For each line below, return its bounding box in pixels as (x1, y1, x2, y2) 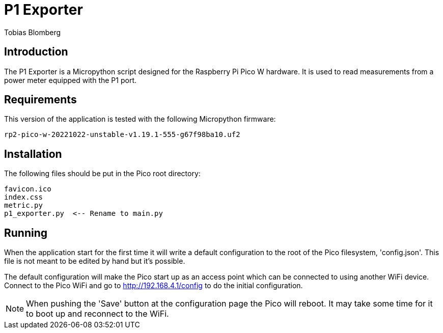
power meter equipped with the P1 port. (4, 75, 136, 85)
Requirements (4, 93, 77, 106)
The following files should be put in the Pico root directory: (4, 169, 201, 178)
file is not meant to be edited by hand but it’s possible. (4, 257, 185, 266)
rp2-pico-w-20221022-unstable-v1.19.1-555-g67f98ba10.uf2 (4, 130, 240, 139)
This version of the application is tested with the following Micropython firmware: (4, 115, 276, 124)
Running (4, 226, 48, 239)
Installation (4, 147, 62, 160)
